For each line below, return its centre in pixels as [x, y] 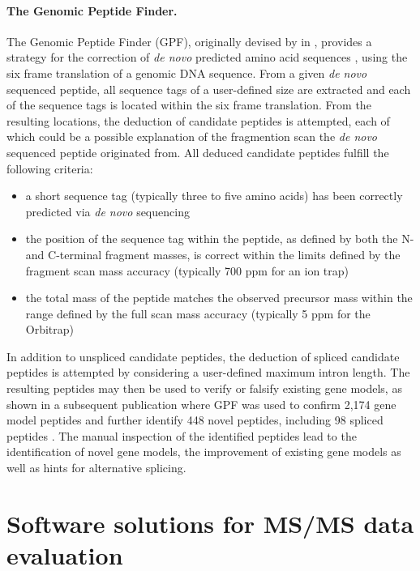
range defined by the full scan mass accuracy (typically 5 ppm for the [198, 313]
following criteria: [50, 168]
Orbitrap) [50, 329]
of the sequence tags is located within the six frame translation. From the [189, 105]
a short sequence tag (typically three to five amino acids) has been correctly [214, 196]
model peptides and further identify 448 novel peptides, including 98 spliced [195, 420]
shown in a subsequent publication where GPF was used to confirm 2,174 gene [201, 404]
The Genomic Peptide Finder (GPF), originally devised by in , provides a [189, 41]
